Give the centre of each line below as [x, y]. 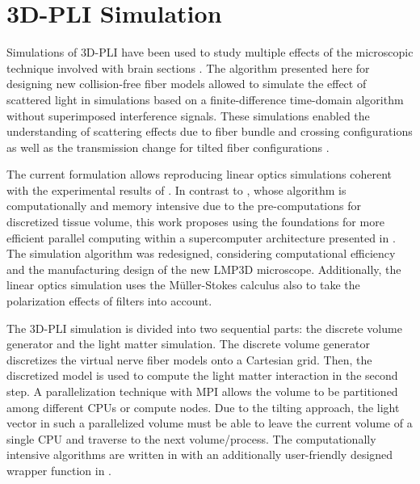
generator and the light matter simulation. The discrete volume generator [188, 344]
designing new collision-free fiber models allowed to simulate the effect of [187, 84]
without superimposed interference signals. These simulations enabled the [188, 115]
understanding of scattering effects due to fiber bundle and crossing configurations [210, 131]
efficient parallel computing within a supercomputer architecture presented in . [201, 237]
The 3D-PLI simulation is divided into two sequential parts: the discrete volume [204, 328]
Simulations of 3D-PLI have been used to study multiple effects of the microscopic [210, 52]
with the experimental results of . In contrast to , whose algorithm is [176, 189]
